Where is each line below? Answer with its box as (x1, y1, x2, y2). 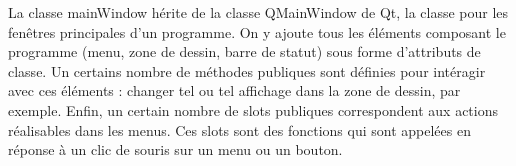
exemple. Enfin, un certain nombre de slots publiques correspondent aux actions (8, 99, 498, 120)
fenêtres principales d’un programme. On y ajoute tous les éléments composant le (8, 21, 506, 42)
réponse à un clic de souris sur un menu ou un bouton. (8, 139, 343, 160)
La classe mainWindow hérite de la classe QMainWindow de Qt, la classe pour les (8, 2, 509, 22)
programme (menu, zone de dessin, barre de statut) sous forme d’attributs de (8, 41, 481, 62)
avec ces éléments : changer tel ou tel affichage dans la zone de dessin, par (8, 80, 461, 101)
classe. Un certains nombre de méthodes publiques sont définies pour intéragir (8, 60, 486, 81)
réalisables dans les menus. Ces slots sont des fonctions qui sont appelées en (8, 119, 471, 140)
